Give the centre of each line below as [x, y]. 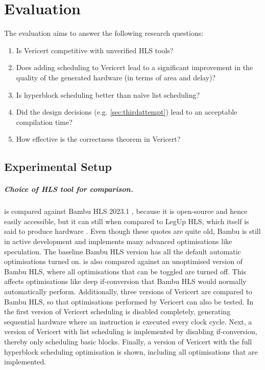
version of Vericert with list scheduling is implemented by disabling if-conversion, [131, 331]
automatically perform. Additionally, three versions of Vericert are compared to [128, 291]
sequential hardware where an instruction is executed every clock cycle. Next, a [128, 321]
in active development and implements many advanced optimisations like [118, 241]
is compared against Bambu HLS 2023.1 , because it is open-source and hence [126, 211]
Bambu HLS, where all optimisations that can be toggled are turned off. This [125, 271]
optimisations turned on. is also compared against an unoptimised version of [123, 261]
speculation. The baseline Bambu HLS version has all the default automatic [123, 251]
